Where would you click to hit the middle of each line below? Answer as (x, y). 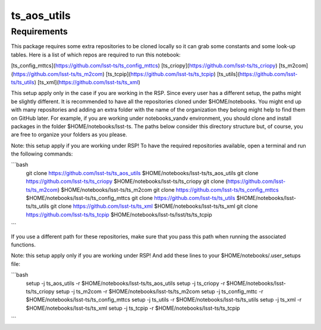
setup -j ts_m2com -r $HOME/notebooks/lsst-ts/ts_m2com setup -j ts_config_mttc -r (160, 291)
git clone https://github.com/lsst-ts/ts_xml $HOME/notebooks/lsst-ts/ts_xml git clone (154, 206)
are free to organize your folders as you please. (69, 135)
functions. (23, 245)
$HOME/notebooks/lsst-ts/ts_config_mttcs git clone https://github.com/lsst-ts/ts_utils (130, 198)
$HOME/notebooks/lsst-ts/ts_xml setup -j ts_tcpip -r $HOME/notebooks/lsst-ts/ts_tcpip (133, 308)
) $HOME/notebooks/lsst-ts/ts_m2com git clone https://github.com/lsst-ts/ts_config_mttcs (168, 189)
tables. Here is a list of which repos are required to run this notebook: (96, 55)
